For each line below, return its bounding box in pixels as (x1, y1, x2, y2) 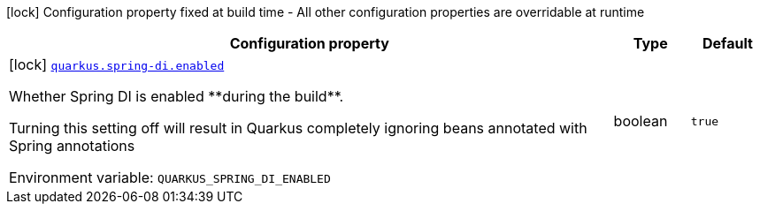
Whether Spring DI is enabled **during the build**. (9, 87, 344, 105)
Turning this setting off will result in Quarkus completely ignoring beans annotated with (9, 119, 587, 137)
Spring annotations (9, 137, 135, 154)
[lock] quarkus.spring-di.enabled (9, 56, 225, 73)
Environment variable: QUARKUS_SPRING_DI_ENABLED (9, 169, 331, 186)
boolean (613, 112, 668, 130)
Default (702, 34, 753, 52)
